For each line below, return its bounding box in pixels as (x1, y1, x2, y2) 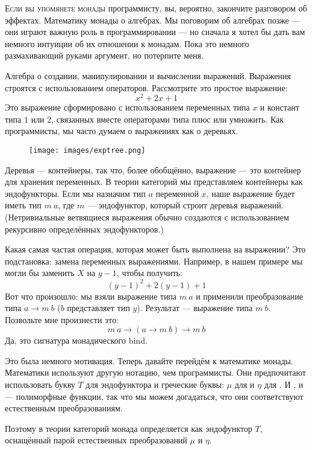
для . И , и (264, 378, 304, 391)
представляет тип (67, 301, 130, 314)
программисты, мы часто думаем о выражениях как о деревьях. (5, 124, 239, 137)
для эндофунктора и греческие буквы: (86, 378, 224, 391)
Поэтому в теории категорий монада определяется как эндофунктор (5, 422, 252, 434)
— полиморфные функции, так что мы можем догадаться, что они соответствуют (5, 390, 304, 402)
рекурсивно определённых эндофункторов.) (5, 222, 164, 235)
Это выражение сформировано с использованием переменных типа (5, 101, 250, 114)
